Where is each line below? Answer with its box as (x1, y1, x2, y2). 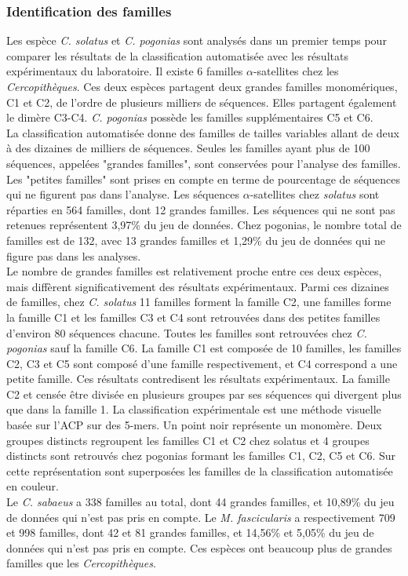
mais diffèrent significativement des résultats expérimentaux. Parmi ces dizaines (6, 278, 389, 294)
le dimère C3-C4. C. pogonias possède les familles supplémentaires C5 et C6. (6, 109, 373, 126)
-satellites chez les (253, 63, 339, 79)
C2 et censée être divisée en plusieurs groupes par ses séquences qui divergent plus (6, 385, 402, 402)
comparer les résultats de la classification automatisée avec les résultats (6, 47, 348, 64)
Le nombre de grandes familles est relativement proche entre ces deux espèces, (6, 263, 382, 279)
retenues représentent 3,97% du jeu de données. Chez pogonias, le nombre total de (6, 217, 402, 233)
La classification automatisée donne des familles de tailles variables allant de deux (6, 124, 399, 140)
